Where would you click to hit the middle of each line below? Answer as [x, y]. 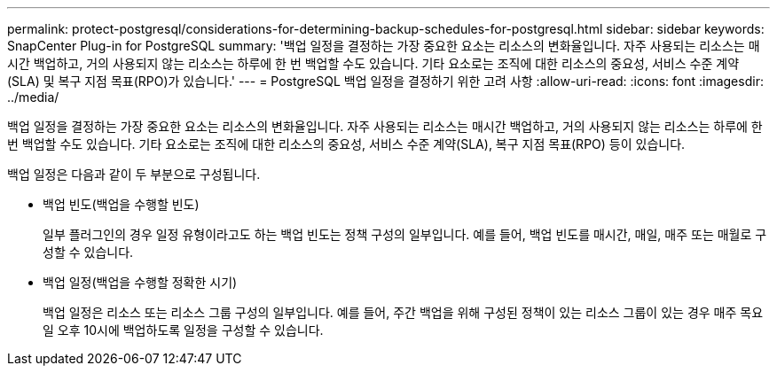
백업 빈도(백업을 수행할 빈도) [121, 204]
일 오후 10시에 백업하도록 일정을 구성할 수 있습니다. [183, 330]
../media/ [33, 97]
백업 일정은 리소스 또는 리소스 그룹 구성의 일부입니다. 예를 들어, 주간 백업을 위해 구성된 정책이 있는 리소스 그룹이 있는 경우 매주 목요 [403, 312]
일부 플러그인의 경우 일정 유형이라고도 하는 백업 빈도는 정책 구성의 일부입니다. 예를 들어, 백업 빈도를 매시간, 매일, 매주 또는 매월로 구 [405, 234]
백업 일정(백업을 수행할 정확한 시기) [140, 282]
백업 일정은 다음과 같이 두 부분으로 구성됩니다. [134, 174]
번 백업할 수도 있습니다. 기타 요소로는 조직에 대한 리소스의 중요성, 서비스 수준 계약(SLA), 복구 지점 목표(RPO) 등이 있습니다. [346, 144]
